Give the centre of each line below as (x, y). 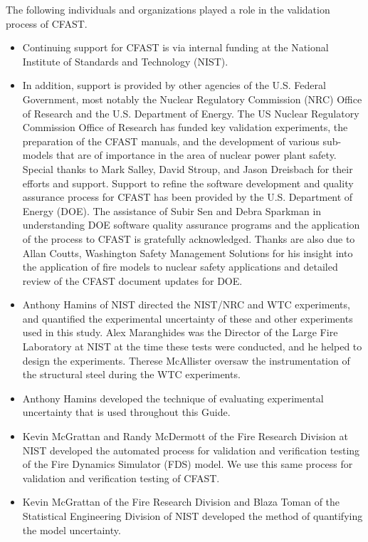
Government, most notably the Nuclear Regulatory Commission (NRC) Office (192, 99)
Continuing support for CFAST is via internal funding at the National (175, 47)
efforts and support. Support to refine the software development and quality (188, 183)
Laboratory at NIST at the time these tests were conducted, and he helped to (192, 346)
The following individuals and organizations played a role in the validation (168, 9)
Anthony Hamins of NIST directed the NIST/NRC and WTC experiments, (186, 304)
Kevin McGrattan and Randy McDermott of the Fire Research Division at (185, 436)
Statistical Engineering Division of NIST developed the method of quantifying (193, 516)
